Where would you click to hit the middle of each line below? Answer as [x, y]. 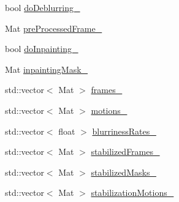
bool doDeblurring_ [43, 7]
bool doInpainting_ [42, 49]
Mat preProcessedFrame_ [54, 28]
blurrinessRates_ [124, 131]
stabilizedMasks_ [124, 172]
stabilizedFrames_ [125, 151]
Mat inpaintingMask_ [47, 69]
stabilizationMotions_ [132, 193]
